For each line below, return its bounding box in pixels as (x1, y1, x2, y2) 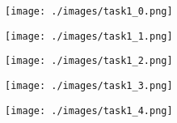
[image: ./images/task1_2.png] (5, 55, 173, 67)
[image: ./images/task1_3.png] (5, 79, 173, 91)
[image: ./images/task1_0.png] (5, 6, 173, 17)
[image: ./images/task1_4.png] (5, 104, 173, 117)
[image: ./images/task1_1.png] (5, 30, 173, 42)
